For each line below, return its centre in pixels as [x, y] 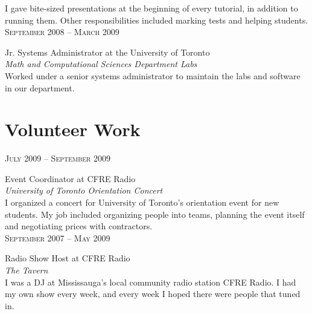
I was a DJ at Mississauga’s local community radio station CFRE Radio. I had [151, 282]
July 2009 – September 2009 [58, 158]
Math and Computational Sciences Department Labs [101, 64]
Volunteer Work [73, 129]
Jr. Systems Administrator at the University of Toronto [107, 52]
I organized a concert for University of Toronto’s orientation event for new [142, 202]
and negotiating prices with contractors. [79, 226]
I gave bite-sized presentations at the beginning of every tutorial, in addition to [151, 8]
